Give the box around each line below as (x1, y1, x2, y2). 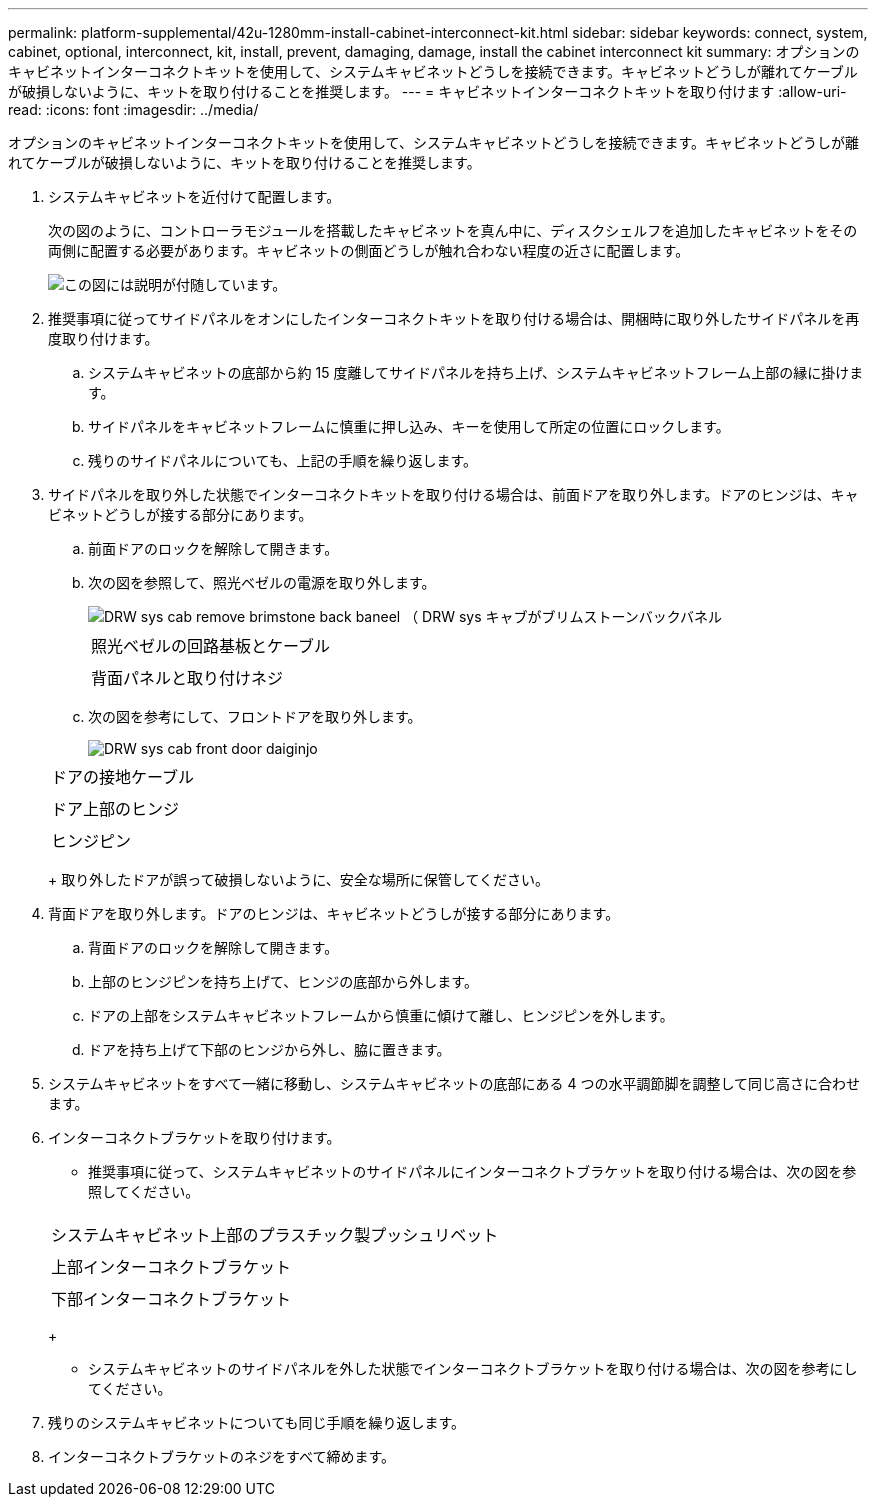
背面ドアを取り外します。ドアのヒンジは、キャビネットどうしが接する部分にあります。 (48, 905, 620, 922)
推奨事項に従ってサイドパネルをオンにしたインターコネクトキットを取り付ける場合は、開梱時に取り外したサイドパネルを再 (48, 310, 860, 327)
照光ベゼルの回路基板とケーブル (91, 636, 331, 656)
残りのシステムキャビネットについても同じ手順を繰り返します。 (48, 1414, 466, 1431)
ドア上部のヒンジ (51, 799, 180, 819)
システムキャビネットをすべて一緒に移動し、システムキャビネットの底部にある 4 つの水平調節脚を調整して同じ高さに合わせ (48, 1075, 861, 1092)
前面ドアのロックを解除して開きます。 (88, 540, 339, 557)
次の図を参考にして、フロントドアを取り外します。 (88, 708, 422, 725)
